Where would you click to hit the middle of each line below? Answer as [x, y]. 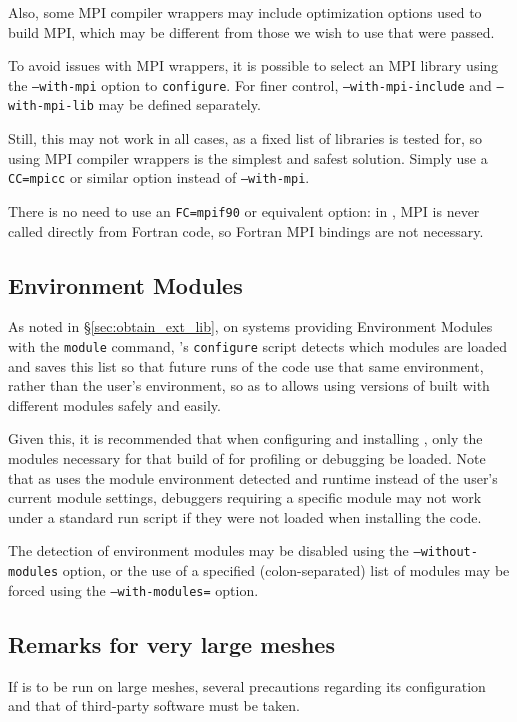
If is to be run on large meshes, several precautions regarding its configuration [247, 685]
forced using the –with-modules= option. [133, 589]
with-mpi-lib [51, 106]
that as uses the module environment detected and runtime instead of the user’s [253, 477]
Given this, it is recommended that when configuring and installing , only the [245, 438]
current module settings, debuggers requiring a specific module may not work [245, 497]
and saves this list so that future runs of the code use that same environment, [246, 365]
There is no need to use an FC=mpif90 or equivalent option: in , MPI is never [244, 210]
